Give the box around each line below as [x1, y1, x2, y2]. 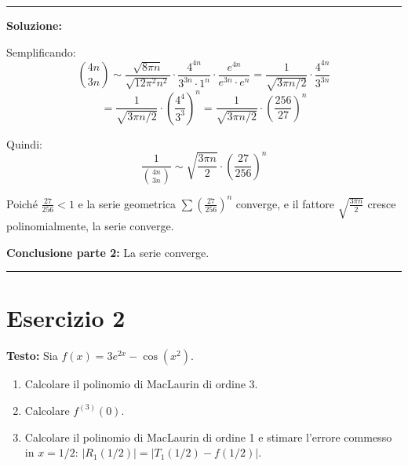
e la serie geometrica [78, 195, 177, 211]
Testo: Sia [6, 347, 58, 364]
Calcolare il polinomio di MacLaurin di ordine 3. [24, 376, 258, 392]
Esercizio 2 [6, 302, 126, 334]
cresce [367, 195, 396, 211]
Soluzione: [6, 17, 62, 33]
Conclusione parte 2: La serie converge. [6, 244, 209, 260]
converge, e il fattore [235, 195, 335, 211]
